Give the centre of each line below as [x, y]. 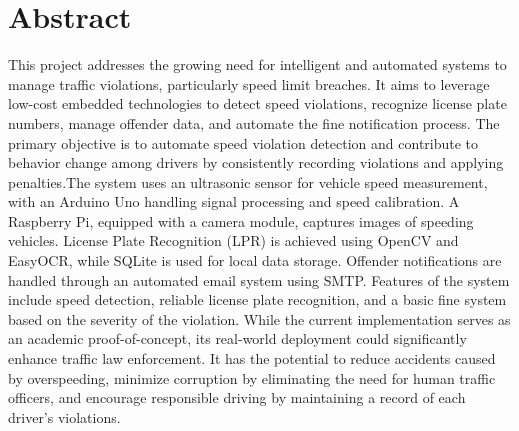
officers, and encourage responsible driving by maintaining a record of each [237, 397]
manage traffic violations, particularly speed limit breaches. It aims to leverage [249, 83]
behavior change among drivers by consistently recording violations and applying [256, 162]
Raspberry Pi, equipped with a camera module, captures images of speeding [241, 220]
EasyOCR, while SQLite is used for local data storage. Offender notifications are [255, 260]
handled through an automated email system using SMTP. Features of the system [259, 279]
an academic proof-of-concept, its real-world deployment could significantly [237, 338]
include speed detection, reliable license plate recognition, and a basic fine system [257, 299]
